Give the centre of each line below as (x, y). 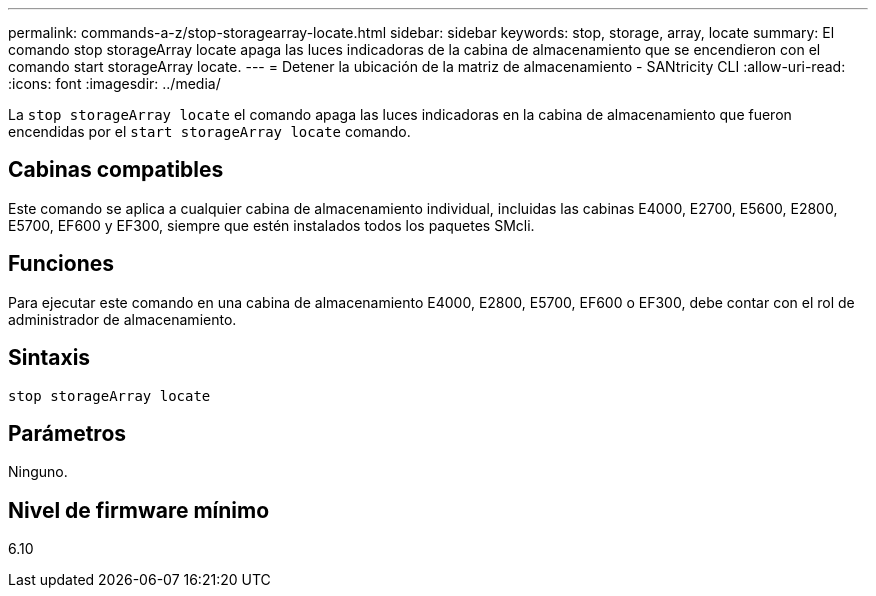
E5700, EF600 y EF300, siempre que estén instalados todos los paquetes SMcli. (271, 225)
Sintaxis (49, 358)
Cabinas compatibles (116, 170)
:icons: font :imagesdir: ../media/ (114, 83)
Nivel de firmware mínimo (139, 510)
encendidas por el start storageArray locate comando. (209, 131)
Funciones (61, 264)
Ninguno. (38, 472)
